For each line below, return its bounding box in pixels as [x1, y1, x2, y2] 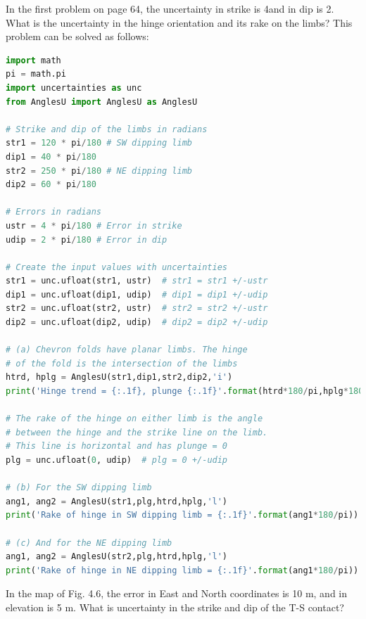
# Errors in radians [6, 207, 102, 217]
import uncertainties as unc [6, 82, 142, 93]
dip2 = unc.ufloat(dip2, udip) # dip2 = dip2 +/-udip [6, 317, 268, 328]
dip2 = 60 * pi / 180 [6, 179, 96, 190]
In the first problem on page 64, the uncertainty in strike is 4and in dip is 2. [6, 1, 334, 15]
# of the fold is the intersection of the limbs [6, 358, 238, 369]
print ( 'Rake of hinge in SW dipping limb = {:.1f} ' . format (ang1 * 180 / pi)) [6, 510, 359, 521]
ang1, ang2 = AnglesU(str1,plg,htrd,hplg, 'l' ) [6, 496, 228, 506]
